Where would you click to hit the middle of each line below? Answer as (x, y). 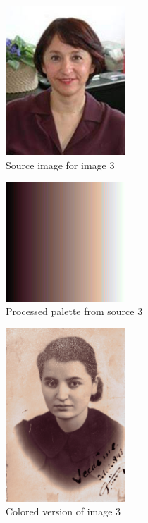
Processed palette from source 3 (74, 311)
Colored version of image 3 (63, 511)
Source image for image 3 (60, 165)
